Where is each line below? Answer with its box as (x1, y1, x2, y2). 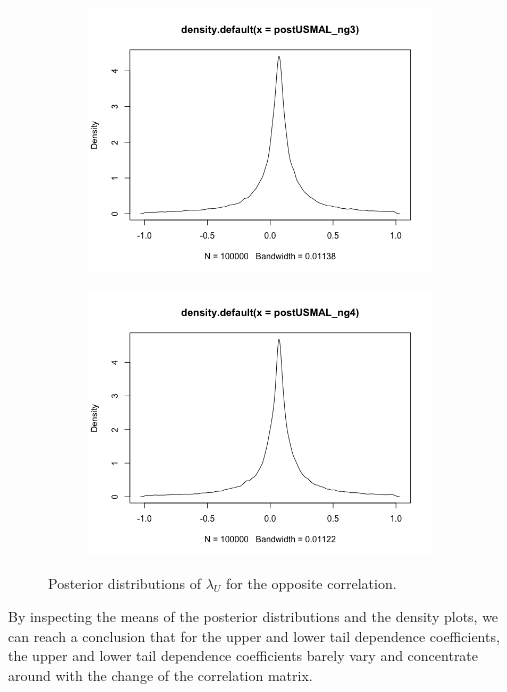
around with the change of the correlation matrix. (8, 665, 313, 686)
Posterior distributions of (48, 572, 202, 593)
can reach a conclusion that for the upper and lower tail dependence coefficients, (8, 625, 500, 646)
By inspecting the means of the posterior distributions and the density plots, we (8, 606, 499, 627)
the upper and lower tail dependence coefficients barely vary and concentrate (8, 645, 479, 666)
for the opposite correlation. (226, 572, 397, 593)
